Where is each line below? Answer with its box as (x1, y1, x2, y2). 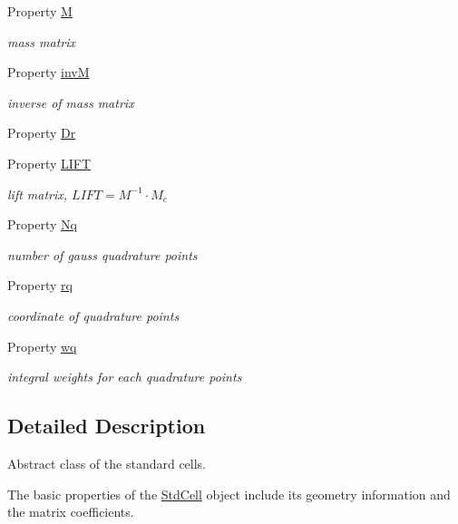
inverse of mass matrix (7, 92, 134, 112)
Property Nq (7, 215, 77, 234)
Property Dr (7, 123, 76, 142)
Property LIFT (7, 153, 92, 172)
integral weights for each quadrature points (7, 367, 242, 386)
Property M (7, 2, 73, 20)
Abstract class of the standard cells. (7, 453, 207, 472)
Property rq (7, 276, 73, 295)
